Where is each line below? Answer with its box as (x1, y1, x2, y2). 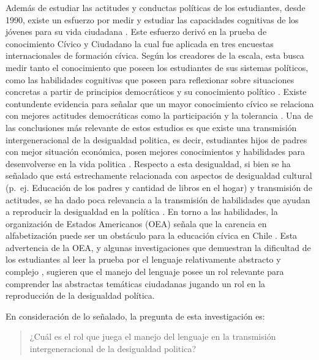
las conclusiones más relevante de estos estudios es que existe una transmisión (6, 121, 297, 133)
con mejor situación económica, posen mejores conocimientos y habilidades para (6, 145, 305, 158)
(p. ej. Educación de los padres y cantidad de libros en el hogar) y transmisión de (6, 181, 312, 193)
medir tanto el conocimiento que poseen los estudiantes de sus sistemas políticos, (6, 61, 309, 73)
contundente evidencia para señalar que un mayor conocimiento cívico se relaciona (6, 97, 314, 110)
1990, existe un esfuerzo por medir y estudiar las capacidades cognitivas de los (6, 13, 299, 26)
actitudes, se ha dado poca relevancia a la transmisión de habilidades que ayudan (6, 193, 310, 206)
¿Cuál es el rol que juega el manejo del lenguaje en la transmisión (29, 330, 276, 343)
